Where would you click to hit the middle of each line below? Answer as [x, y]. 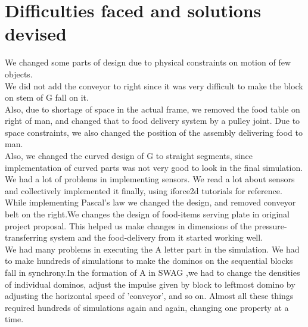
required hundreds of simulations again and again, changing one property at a [147, 307]
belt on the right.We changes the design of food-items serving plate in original [147, 214]
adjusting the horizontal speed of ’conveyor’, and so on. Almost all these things [149, 296]
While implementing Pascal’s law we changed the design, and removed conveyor [150, 202]
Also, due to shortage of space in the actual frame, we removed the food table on [153, 109]
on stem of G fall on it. [47, 97]
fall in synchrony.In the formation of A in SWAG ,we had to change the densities [153, 272]
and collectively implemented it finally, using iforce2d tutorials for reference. [144, 190]
